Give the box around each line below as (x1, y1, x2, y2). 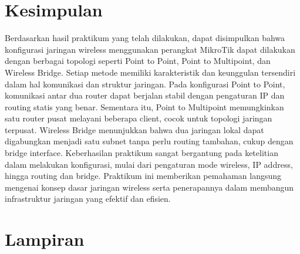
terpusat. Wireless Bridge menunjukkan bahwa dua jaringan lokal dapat (5, 123, 264, 136)
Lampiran (5, 227, 85, 251)
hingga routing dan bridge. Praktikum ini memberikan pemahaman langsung (5, 170, 282, 182)
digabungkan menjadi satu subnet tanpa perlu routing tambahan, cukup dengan (5, 135, 294, 147)
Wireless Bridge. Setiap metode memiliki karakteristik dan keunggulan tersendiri (5, 66, 296, 78)
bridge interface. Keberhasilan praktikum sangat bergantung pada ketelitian (5, 147, 278, 159)
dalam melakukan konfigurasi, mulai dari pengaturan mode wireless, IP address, (5, 158, 293, 170)
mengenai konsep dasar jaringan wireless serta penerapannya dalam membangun (5, 181, 294, 193)
